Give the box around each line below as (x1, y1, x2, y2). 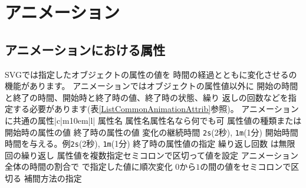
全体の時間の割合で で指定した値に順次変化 (5, 160, 173, 173)
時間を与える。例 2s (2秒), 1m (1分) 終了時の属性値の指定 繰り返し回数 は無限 (5, 137, 295, 150)
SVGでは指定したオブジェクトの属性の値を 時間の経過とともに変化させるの (5, 68, 297, 80)
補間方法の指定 (24, 172, 82, 184)
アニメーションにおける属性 (5, 40, 166, 58)
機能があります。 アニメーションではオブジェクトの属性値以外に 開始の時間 (5, 80, 298, 92)
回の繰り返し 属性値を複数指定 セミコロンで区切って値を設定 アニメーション (5, 149, 299, 161)
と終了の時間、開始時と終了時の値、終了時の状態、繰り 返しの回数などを (5, 91, 288, 103)
